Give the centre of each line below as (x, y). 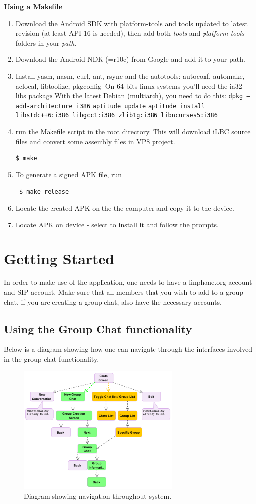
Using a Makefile (33, 6)
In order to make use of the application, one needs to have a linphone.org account (128, 282)
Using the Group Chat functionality (98, 328)
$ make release (44, 192)
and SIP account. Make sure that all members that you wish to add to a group (124, 292)
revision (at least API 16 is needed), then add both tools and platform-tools (130, 33)
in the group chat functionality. (51, 359)
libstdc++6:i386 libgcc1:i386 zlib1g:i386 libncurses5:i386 (117, 116)
